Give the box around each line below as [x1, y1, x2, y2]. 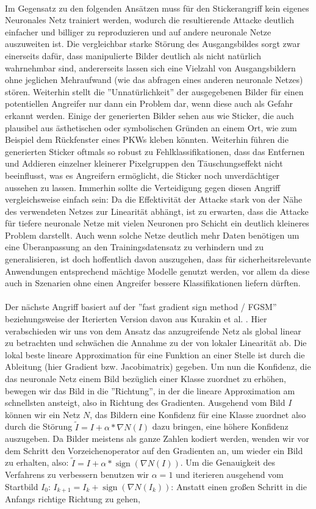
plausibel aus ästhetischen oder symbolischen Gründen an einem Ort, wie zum [5, 121, 297, 134]
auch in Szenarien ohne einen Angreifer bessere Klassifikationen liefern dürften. [5, 276, 301, 289]
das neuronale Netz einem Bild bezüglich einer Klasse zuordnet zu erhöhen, [5, 372, 287, 384]
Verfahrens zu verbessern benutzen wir [5, 468, 149, 481]
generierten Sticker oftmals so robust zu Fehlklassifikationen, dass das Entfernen [5, 145, 305, 157]
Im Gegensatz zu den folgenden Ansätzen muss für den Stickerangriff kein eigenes [5, 1, 309, 14]
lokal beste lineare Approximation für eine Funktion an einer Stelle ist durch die [5, 348, 305, 361]
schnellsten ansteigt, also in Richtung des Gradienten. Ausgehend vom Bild [5, 396, 285, 409]
